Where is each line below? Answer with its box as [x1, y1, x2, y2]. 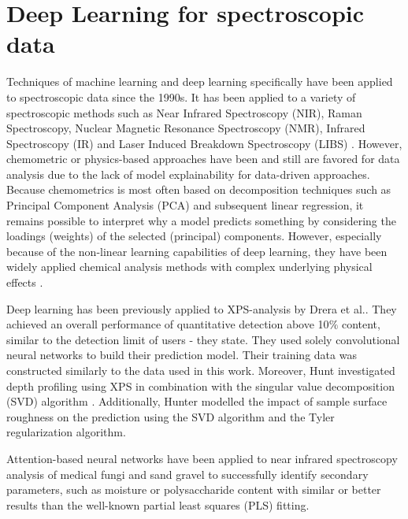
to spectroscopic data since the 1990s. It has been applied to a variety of [6, 88, 356, 105]
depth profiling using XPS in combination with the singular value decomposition [6, 377, 395, 394]
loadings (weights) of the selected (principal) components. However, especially [6, 228, 382, 244]
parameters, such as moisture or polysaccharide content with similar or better [6, 481, 381, 498]
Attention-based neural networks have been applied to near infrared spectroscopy [6, 450, 398, 466]
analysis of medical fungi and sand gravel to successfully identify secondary [6, 465, 369, 482]
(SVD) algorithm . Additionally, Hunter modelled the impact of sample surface [6, 393, 388, 410]
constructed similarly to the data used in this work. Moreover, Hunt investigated [6, 362, 395, 378]
